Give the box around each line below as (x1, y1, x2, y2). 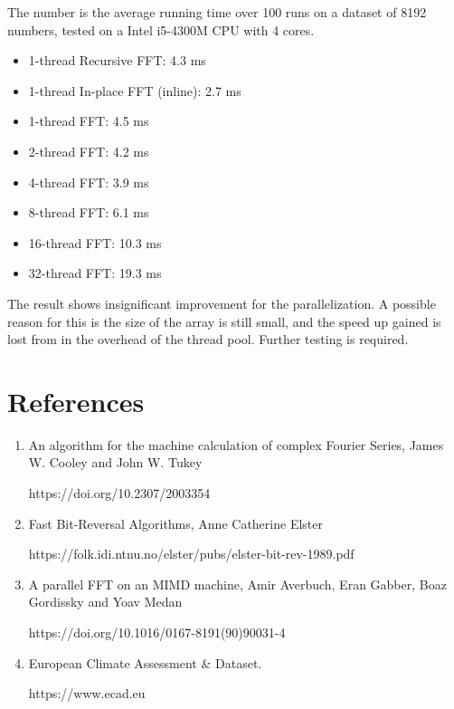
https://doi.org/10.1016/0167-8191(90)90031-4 (28, 623, 286, 641)
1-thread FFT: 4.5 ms (28, 111, 149, 130)
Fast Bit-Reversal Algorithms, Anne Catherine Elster (28, 513, 323, 532)
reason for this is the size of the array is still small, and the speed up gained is (7, 311, 441, 331)
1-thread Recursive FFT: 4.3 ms (28, 51, 206, 70)
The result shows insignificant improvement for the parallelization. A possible (7, 293, 436, 312)
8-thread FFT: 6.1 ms (28, 203, 149, 222)
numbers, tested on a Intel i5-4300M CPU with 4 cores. (7, 20, 315, 39)
